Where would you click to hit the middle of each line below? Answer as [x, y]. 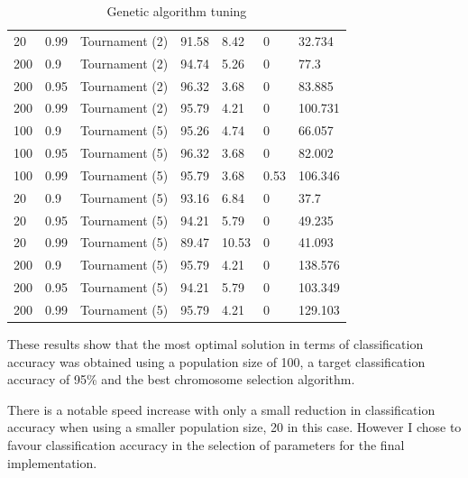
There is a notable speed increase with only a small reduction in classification [221, 409]
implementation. [52, 462]
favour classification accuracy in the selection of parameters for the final [206, 445]
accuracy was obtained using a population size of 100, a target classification [216, 361]
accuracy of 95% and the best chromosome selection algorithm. [181, 379]
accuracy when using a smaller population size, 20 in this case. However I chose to [234, 427]
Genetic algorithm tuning [177, 11]
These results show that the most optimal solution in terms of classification [216, 344]
